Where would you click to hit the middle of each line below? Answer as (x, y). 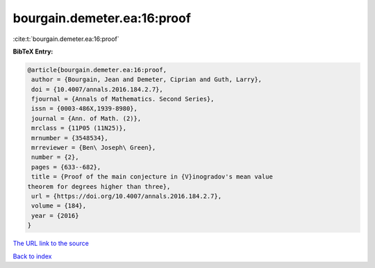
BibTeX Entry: (33, 51)
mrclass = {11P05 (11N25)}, (79, 128)
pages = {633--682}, (66, 167)
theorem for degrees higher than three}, (99, 186)
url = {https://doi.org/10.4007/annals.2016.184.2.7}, (127, 196)
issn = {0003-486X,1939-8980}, (85, 109)
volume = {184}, (59, 206)
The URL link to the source (51, 244)
